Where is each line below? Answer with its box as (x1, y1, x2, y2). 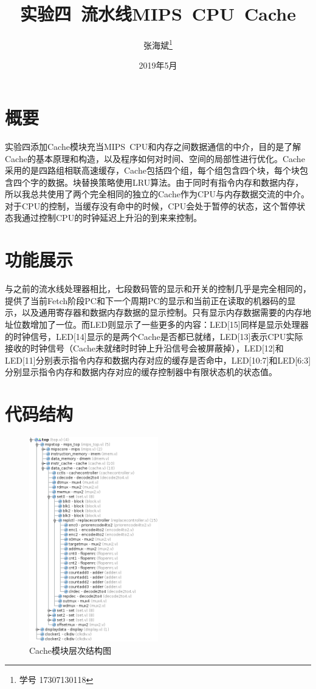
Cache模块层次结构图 (29, 643, 111, 656)
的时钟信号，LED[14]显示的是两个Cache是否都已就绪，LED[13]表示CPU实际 (5, 330, 303, 342)
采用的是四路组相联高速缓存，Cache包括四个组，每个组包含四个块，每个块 (5, 164, 300, 177)
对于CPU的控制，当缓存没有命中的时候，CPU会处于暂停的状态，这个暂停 (5, 199, 297, 212)
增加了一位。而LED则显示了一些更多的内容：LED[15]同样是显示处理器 (30, 317, 309, 330)
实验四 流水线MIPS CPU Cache (19, 1, 297, 26)
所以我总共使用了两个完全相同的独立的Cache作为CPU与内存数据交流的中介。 (5, 188, 310, 200)
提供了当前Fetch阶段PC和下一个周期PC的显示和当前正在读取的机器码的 (5, 294, 287, 307)
